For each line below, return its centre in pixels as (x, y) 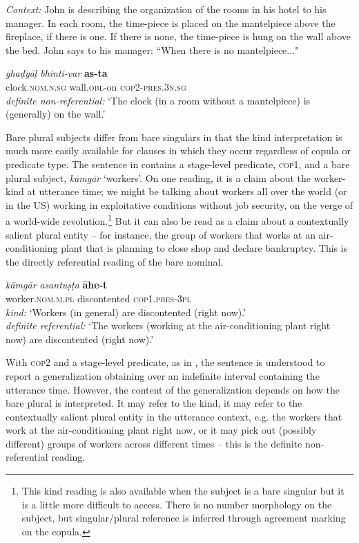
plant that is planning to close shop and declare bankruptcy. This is (204, 248)
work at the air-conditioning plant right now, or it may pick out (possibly (161, 430)
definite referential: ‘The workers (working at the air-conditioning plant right (168, 325)
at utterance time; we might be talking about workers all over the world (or (187, 191)
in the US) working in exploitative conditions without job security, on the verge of (179, 204)
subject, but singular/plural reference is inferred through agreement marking (184, 518)
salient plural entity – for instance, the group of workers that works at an (161, 234)
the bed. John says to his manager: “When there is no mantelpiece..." (152, 49)
